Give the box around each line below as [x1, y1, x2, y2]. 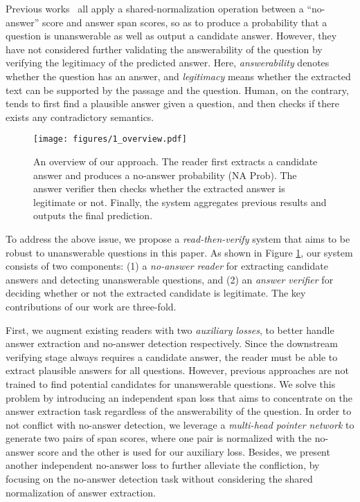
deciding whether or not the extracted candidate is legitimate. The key [6, 286, 306, 300]
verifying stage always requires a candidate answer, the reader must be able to [6, 349, 338, 364]
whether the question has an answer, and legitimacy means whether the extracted [6, 68, 351, 83]
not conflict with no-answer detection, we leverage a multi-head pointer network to [6, 417, 354, 431]
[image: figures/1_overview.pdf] [33, 134, 187, 145]
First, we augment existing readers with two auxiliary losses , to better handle [6, 322, 334, 337]
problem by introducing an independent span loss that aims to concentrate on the [6, 390, 352, 405]
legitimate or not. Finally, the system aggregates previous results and [33, 194, 327, 209]
